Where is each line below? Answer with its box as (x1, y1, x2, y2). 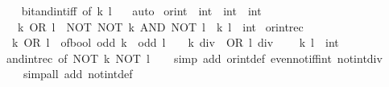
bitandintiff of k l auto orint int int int (21, 2, 262, 19)
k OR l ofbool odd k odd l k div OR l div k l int (11, 34, 339, 51)
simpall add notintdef (23, 65, 133, 82)
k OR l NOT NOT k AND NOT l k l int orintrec (17, 18, 304, 35)
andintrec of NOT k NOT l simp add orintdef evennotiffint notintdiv (6, 49, 383, 66)
